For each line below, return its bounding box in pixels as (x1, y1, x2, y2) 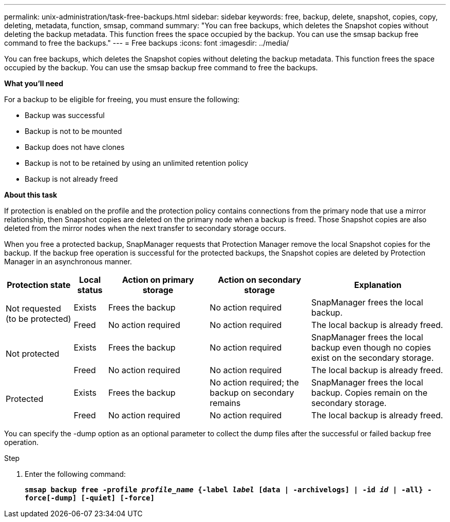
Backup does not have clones (25, 143, 125, 151)
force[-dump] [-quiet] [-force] (25, 494, 155, 502)
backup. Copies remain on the (311, 388, 427, 398)
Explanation (354, 280, 402, 290)
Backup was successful (25, 111, 105, 120)
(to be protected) (6, 314, 71, 324)
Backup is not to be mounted (25, 127, 122, 136)
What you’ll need (4, 79, 63, 88)
